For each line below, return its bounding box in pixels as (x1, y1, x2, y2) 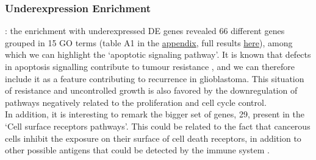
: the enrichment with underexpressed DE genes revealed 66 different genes (5, 24, 285, 37)
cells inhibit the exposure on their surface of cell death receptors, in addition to (5, 131, 301, 144)
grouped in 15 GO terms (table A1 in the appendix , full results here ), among (5, 36, 293, 49)
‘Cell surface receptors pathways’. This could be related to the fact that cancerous (5, 119, 311, 132)
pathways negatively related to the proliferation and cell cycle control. (5, 96, 267, 108)
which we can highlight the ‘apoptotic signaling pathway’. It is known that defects (5, 48, 311, 61)
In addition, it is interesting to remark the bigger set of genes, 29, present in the (5, 108, 304, 120)
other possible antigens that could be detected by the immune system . (5, 144, 270, 156)
